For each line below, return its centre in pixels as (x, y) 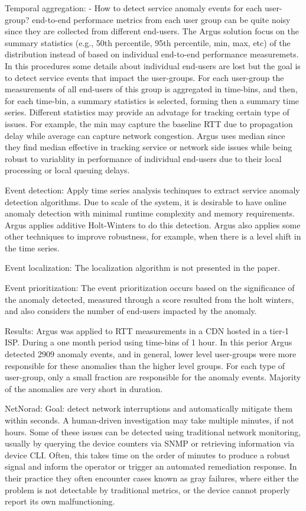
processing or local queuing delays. (67, 170)
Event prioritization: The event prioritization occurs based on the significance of (150, 288)
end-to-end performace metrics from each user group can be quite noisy (161, 19)
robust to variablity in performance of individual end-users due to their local (143, 158)
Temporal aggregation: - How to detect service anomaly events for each (134, 8)
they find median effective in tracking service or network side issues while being (149, 147)
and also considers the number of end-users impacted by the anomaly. (131, 311)
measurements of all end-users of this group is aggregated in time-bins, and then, (151, 89)
